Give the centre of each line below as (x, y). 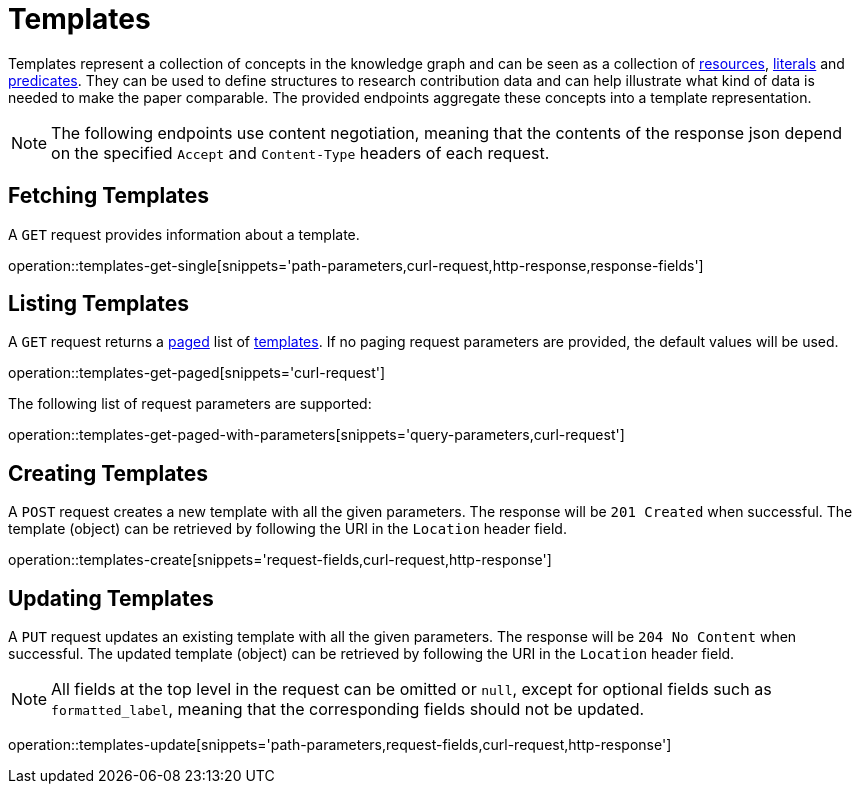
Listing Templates (98, 304)
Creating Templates (108, 473)
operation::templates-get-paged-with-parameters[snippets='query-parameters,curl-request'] (316, 435)
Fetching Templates (109, 196)
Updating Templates (111, 598)
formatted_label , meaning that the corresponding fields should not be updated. (348, 709)
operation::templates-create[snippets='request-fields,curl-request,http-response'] (280, 560)
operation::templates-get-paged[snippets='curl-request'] (197, 373)
